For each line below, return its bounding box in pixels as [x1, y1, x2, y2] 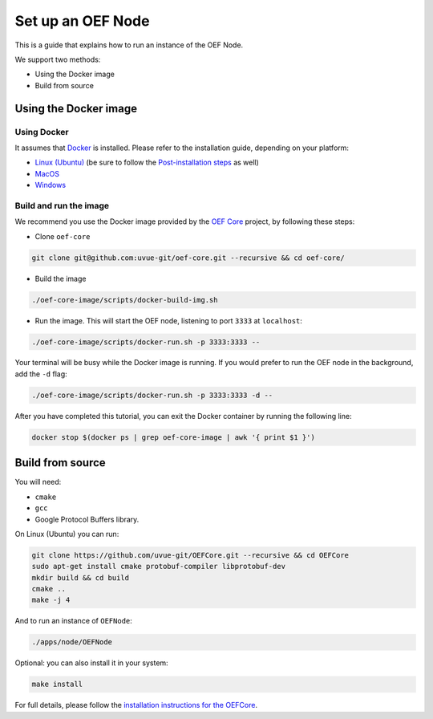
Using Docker [14, 126, 69, 137]
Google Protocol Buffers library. [34, 514, 140, 524]
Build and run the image [14, 200, 110, 211]
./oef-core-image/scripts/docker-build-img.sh [31, 295, 218, 304]
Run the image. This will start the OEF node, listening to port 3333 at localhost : [34, 315, 302, 325]
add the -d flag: [14, 369, 67, 379]
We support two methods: [14, 55, 101, 64]
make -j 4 [31, 595, 71, 605]
